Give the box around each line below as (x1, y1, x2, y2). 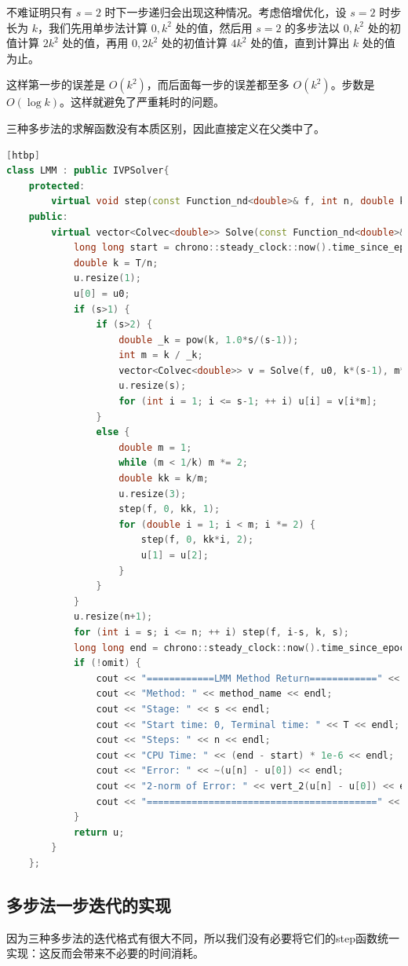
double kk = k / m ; (118, 473, 209, 485)
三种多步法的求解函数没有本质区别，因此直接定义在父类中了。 (6, 119, 325, 136)
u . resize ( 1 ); (73, 273, 141, 284)
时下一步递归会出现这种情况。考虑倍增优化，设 (104, 4, 347, 20)
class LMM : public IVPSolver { (6, 165, 169, 177)
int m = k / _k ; (118, 349, 203, 361)
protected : (28, 180, 86, 192)
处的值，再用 (62, 35, 129, 51)
